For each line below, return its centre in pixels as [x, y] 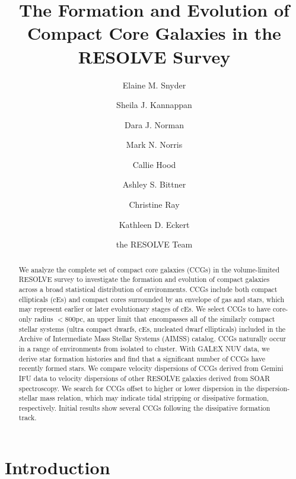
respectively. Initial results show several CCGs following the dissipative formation [144, 407]
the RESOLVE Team [154, 244]
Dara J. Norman [154, 124]
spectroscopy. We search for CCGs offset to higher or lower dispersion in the [136, 388]
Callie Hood [154, 164]
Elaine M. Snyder [154, 85]
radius [44, 318]
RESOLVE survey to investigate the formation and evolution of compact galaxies [144, 279]
